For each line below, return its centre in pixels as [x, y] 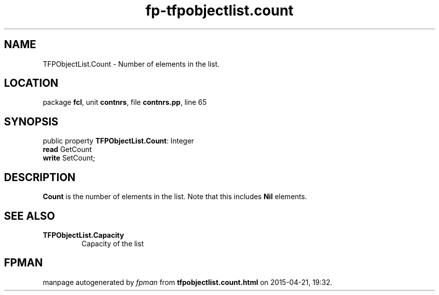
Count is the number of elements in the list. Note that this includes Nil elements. [175, 197]
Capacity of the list [113, 243]
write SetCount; [69, 158]
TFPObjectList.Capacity [83, 235]
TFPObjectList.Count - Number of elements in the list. [131, 64]
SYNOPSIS [31, 121]
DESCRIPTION [40, 177]
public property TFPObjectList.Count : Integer [119, 141]
